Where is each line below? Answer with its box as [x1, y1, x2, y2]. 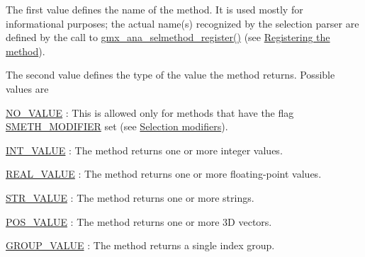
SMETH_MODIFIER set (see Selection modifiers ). [6, 119, 228, 134]
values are [6, 81, 49, 96]
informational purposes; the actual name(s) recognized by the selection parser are [6, 16, 359, 30]
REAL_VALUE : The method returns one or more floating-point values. [6, 166, 322, 181]
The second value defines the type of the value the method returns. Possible [6, 67, 335, 82]
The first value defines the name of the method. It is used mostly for [6, 2, 303, 16]
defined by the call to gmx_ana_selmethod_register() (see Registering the [6, 30, 330, 45]
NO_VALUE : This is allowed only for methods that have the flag [6, 105, 294, 120]
